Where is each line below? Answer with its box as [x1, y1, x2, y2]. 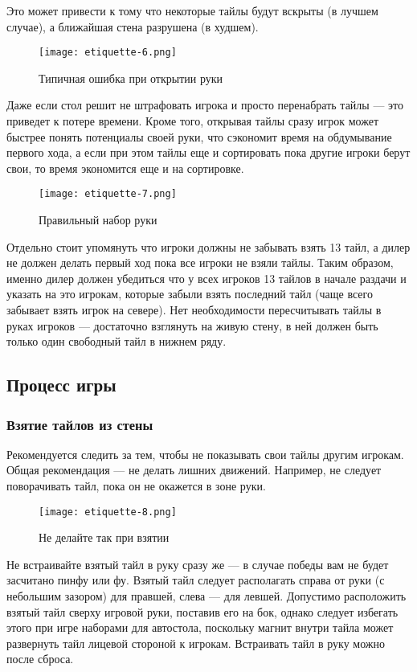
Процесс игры [6, 372, 117, 397]
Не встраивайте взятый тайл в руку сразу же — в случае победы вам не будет [6, 555, 389, 572]
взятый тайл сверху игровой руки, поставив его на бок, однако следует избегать [6, 603, 399, 620]
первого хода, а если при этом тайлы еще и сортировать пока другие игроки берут [6, 144, 411, 161]
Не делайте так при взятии [39, 529, 170, 546]
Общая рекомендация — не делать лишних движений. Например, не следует [6, 461, 382, 478]
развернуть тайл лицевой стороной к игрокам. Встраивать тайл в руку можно [6, 634, 386, 651]
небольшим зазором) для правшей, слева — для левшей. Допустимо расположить [6, 588, 407, 604]
